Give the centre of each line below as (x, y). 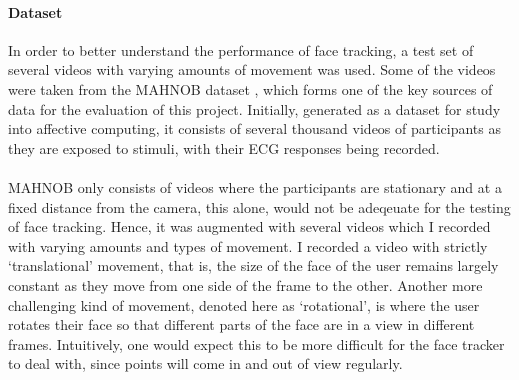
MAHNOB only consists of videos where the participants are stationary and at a (255, 186)
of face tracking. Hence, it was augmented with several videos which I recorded (249, 226)
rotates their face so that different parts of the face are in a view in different (241, 324)
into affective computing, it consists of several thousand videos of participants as (255, 128)
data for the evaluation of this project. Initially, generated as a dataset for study (254, 108)
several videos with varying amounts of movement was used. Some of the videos (252, 69)
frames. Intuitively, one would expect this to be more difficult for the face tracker (256, 343)
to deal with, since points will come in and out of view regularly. (205, 363)
